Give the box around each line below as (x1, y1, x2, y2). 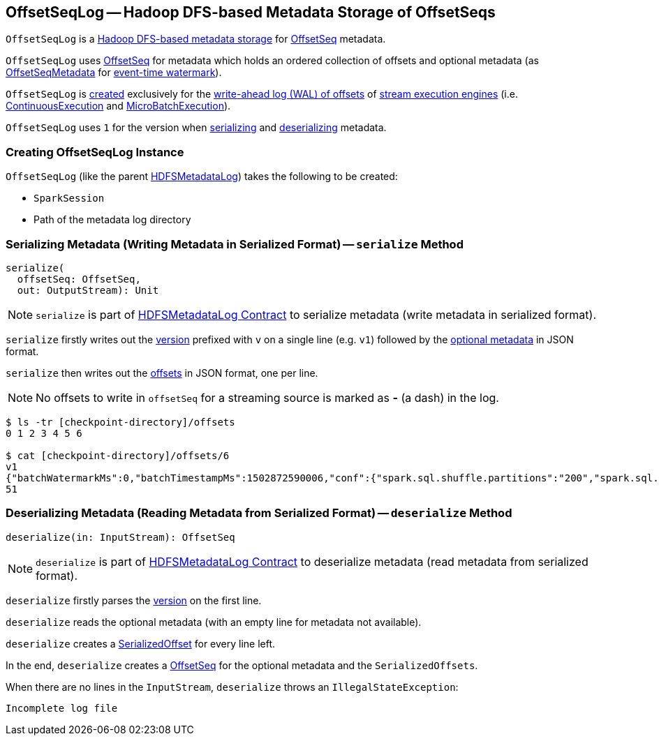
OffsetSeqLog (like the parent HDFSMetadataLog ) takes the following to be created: (6, 170, 398, 183)
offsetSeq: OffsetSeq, (17, 273, 141, 285)
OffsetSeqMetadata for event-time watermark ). (6, 66, 222, 79)
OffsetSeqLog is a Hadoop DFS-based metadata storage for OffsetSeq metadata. (6, 33, 386, 45)
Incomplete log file (6, 702, 118, 714)
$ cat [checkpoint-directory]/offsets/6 (6, 449, 230, 461)
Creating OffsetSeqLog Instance (6, 144, 184, 159)
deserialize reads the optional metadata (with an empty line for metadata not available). (6, 615, 422, 628)
